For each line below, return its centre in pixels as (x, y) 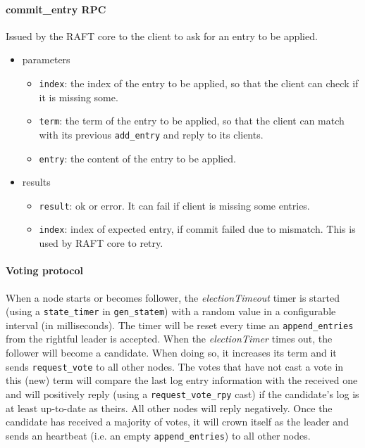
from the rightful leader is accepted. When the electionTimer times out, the (169, 339)
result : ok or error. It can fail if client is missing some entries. (174, 205)
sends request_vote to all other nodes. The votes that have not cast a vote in (175, 366)
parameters (46, 59)
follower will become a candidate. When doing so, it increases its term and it (171, 352)
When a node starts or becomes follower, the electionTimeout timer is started (173, 297)
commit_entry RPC (56, 9)
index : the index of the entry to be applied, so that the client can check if (199, 83)
